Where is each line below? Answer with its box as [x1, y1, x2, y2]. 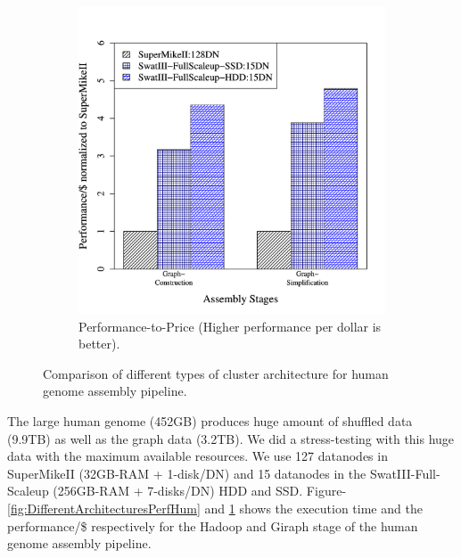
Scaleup [7, 481, 49, 500]
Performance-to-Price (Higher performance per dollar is [78, 316, 382, 335]
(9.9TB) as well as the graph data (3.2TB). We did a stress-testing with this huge [7, 429, 455, 447]
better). [78, 334, 120, 353]
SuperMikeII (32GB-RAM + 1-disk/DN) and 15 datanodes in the [7, 464, 366, 482]
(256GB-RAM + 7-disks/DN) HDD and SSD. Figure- [53, 481, 347, 500]
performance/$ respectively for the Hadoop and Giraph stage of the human [7, 516, 418, 535]
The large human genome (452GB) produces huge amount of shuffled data [7, 411, 413, 430]
